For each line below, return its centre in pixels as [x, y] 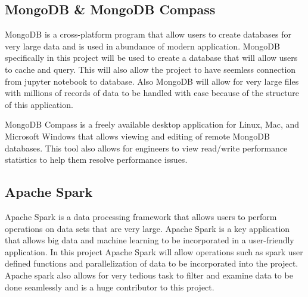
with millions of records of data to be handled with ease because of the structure [152, 93]
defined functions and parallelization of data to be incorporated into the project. [152, 263]
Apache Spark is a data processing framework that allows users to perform [141, 216]
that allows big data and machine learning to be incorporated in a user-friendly [150, 240]
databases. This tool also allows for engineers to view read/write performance [146, 148]
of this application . [39, 104]
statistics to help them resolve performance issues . [96, 160]
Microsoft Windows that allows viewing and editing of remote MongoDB [137, 136]
